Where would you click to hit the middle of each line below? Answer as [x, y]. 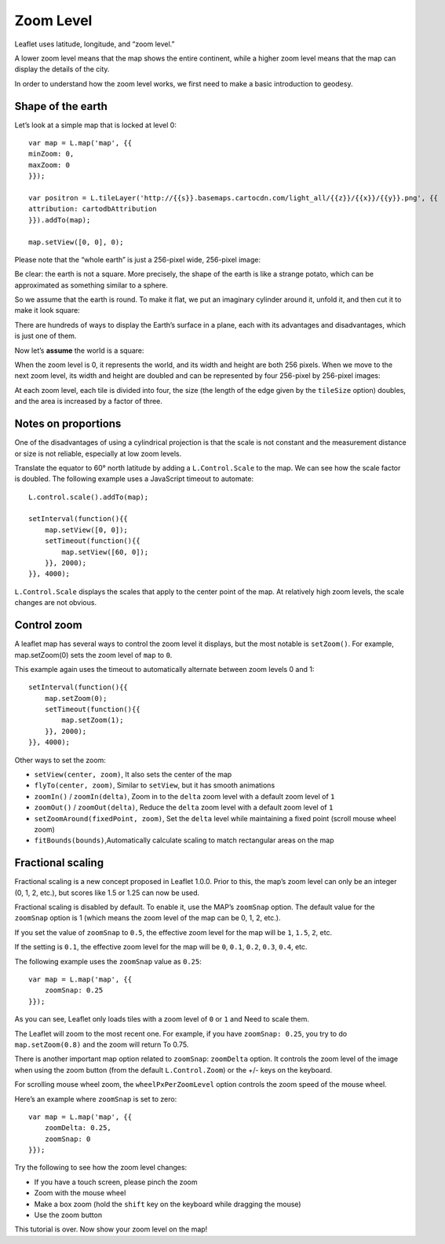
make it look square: [47, 310]
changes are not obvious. [56, 603]
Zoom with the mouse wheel [80, 1193]
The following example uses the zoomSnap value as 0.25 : [108, 961]
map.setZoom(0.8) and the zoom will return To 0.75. [102, 1044]
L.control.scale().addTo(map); [89, 497]
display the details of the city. [62, 69]
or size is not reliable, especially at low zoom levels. [98, 453]
